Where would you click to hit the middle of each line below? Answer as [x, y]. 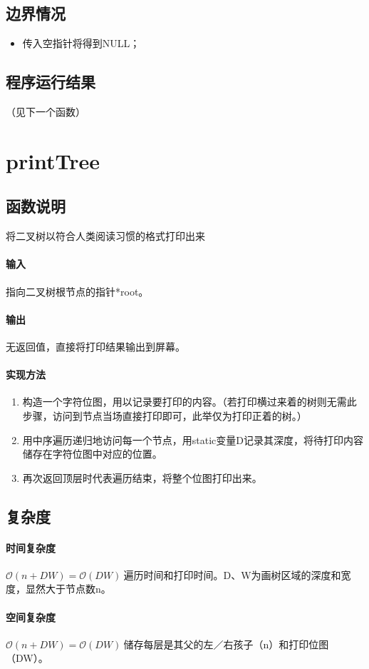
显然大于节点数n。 [68, 589]
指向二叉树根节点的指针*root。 [77, 291]
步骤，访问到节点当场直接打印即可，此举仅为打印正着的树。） [165, 415]
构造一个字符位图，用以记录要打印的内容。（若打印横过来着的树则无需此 [189, 402]
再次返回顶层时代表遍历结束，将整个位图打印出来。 [142, 477]
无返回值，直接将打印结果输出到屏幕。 [95, 346]
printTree [53, 160]
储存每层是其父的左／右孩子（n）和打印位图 [226, 644]
